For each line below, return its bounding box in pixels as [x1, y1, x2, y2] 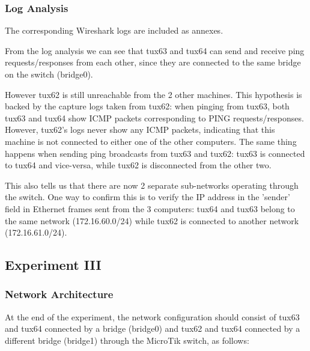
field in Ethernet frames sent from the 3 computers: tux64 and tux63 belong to [5, 202, 295, 215]
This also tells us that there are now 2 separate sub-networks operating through [5, 179, 299, 191]
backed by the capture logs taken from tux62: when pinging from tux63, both [5, 100, 290, 112]
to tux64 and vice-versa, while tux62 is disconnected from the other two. [5, 159, 272, 171]
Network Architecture [5, 287, 114, 302]
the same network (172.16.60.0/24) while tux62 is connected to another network [5, 214, 299, 227]
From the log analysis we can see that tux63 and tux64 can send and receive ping [5, 44, 305, 56]
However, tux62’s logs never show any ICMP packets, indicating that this [5, 123, 275, 136]
